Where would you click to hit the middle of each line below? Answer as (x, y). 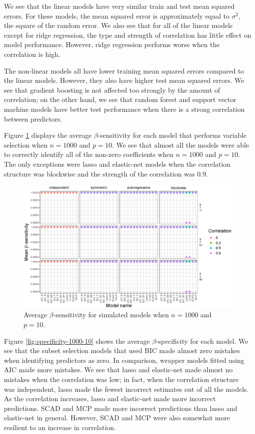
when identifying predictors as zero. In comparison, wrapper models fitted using (124, 360)
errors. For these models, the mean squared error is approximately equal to (117, 15)
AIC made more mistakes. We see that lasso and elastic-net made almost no (118, 370)
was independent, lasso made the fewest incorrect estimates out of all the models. (126, 389)
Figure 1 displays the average (48, 135)
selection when (26, 144)
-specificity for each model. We (202, 341)
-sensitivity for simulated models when (111, 315)
